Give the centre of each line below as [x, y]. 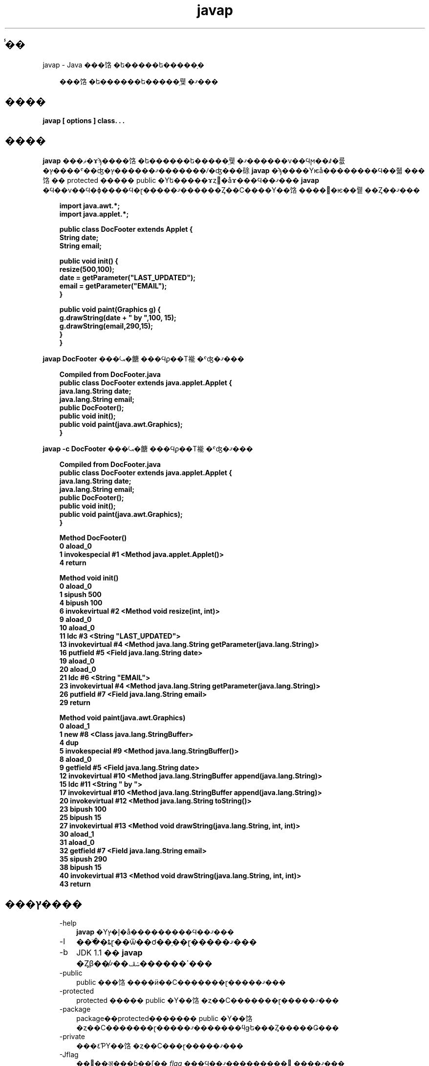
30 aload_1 [77, 834]
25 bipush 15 [80, 818]
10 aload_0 [77, 628]
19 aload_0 [77, 661]
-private [72, 1037]
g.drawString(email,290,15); [106, 326]
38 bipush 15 [81, 867]
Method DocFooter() [93, 538]
